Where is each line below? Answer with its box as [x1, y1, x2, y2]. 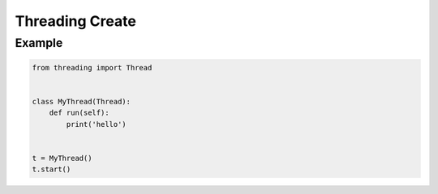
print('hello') [66, 120, 127, 129]
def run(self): [49, 108, 109, 117]
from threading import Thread [32, 63, 152, 72]
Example [15, 36, 63, 50]
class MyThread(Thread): [32, 97, 131, 106]
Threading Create [15, 12, 137, 30]
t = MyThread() [32, 154, 92, 162]
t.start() [32, 165, 71, 174]
